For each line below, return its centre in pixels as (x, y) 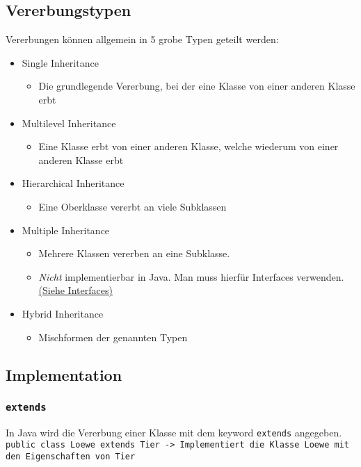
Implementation (64, 374)
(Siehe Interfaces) (75, 290)
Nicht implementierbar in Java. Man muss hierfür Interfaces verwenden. (191, 276)
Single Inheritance (60, 62)
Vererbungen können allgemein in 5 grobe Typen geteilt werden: (142, 39)
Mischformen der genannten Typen (113, 337)
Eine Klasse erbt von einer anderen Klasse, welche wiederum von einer (188, 146)
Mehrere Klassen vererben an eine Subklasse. (134, 253)
